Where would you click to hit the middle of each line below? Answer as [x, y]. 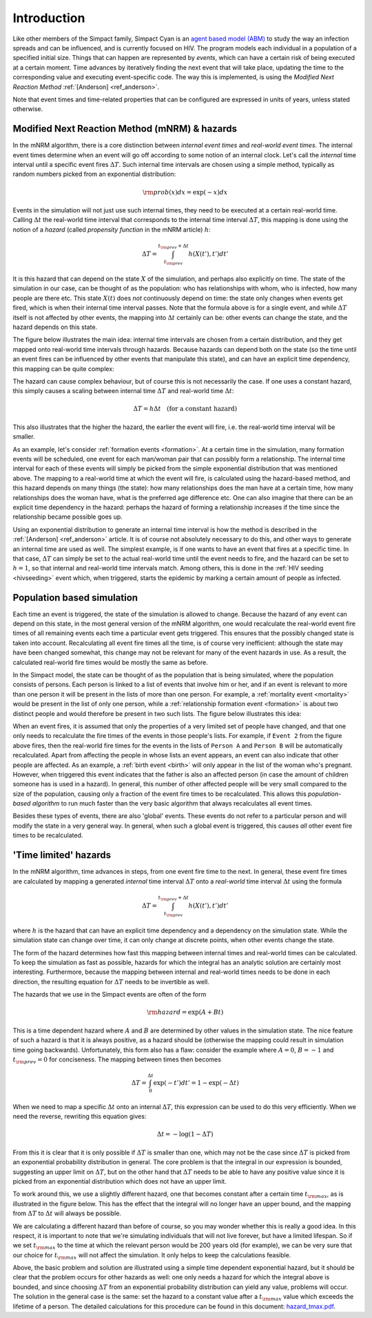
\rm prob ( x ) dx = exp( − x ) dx [185, 192]
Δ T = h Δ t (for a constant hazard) [185, 409]
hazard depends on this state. [55, 327]
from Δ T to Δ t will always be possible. [67, 1213]
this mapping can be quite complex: [63, 368]
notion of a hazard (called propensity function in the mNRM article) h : [112, 229]
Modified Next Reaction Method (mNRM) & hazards [125, 129]
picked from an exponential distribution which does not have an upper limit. [120, 1181]
